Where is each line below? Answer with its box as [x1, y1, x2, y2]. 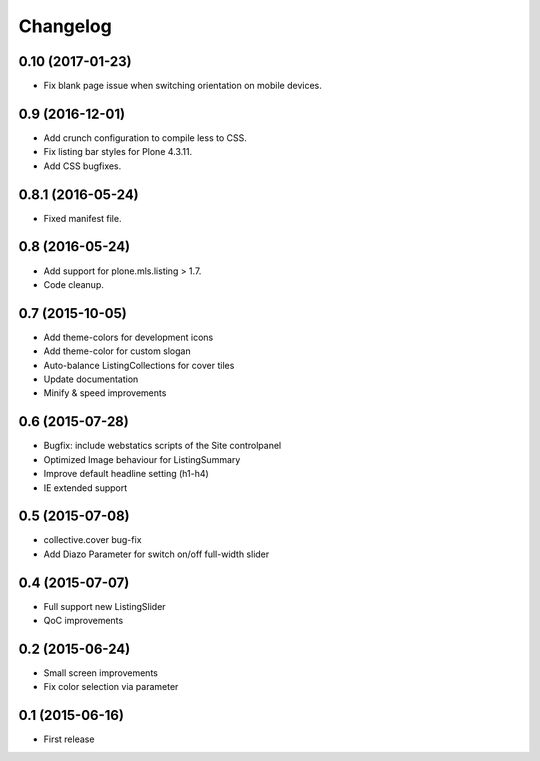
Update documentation [43, 373, 139, 385]
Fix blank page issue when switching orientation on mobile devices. [43, 80, 322, 92]
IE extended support [43, 481, 128, 494]
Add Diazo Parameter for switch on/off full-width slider [43, 548, 270, 560]
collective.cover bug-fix [43, 534, 142, 546]
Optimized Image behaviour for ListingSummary [43, 453, 241, 465]
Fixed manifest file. [43, 212, 122, 224]
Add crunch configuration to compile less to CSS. [43, 131, 247, 144]
